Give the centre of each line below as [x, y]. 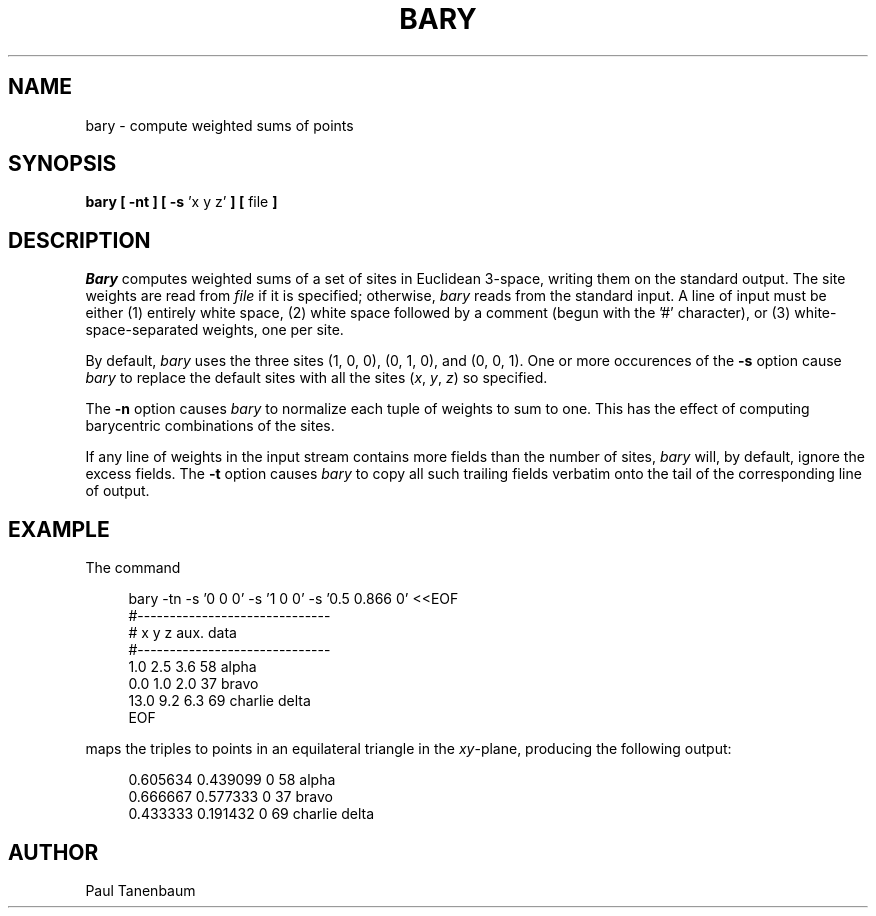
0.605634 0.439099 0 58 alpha [232, 780]
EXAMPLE [59, 529]
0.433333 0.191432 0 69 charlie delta [251, 814]
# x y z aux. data [182, 633]
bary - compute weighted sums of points [219, 125]
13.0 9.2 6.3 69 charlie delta [219, 701]
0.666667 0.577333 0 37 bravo [230, 797]
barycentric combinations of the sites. [210, 426]
